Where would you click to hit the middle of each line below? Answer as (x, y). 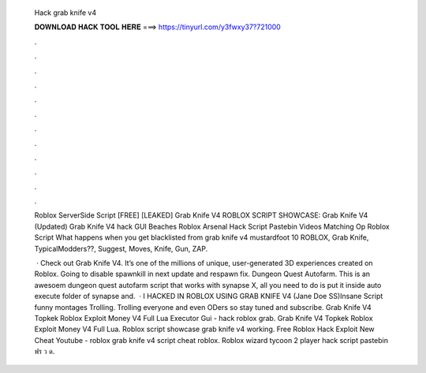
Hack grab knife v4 (65, 13)
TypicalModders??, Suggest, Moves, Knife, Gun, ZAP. (121, 248)
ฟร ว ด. (45, 352)
